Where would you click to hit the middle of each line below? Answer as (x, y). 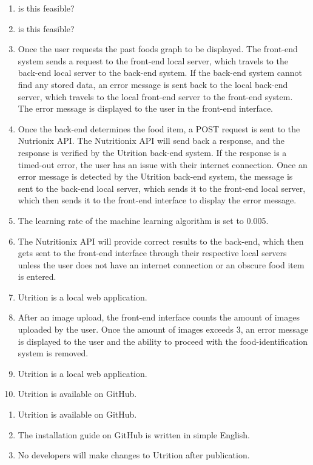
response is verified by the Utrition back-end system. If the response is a (152, 152)
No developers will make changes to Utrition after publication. (134, 455)
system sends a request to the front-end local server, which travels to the (153, 60)
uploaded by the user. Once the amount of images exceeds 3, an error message (163, 329)
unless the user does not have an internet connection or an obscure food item (161, 264)
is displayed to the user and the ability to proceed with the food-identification (163, 341)
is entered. (37, 277)
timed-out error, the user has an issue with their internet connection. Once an (163, 164)
